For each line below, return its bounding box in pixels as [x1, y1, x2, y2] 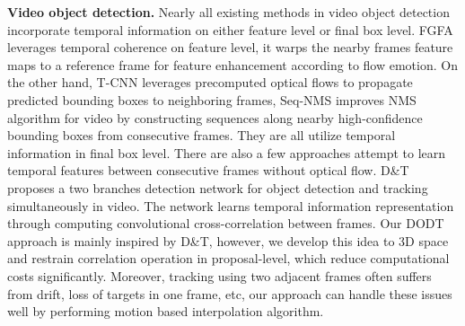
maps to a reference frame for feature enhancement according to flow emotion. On [7, 55, 458, 74]
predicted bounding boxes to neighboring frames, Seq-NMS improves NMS [7, 90, 417, 109]
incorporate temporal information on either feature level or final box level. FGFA [7, 20, 453, 39]
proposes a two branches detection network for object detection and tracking [7, 178, 428, 197]
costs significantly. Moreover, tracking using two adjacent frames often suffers [7, 266, 432, 285]
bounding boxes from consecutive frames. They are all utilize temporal [7, 126, 396, 145]
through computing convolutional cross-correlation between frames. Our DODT [7, 214, 444, 233]
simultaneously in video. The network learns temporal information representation [7, 196, 454, 215]
